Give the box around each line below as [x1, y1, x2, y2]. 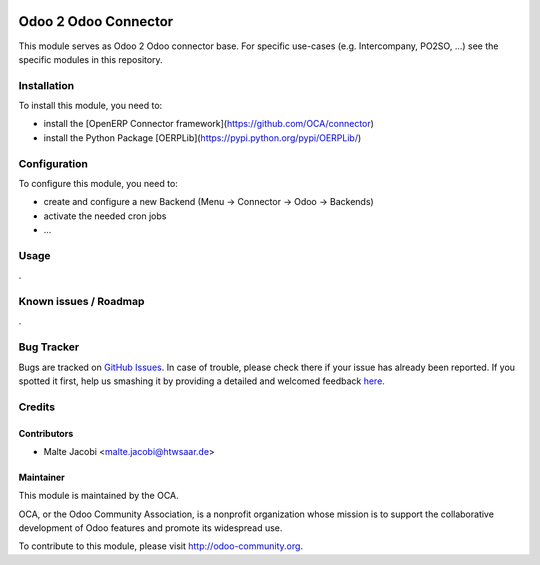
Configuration [18, 156, 89, 170]
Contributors [18, 427, 74, 439]
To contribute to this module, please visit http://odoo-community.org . [18, 540, 304, 552]
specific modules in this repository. [18, 53, 164, 65]
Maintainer [18, 471, 65, 483]
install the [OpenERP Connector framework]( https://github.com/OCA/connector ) [43, 118, 375, 130]
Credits [18, 400, 55, 414]
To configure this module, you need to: [18, 177, 179, 189]
